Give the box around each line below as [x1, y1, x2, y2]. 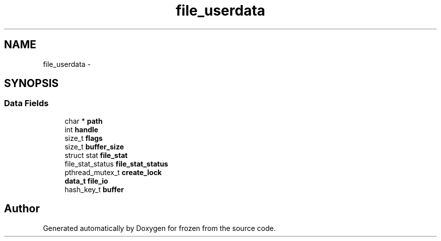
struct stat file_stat [64, 150, 128, 159]
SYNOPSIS [4, 77, 59, 90]
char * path [64, 116, 103, 125]
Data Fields [4, 98, 49, 109]
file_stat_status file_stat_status [64, 159, 168, 168]
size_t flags [64, 133, 103, 142]
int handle [64, 125, 99, 134]
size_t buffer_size [64, 142, 124, 151]
